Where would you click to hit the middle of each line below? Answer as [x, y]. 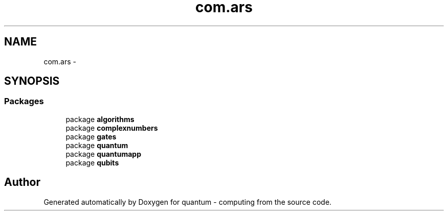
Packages [24, 101]
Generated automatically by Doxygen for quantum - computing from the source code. [188, 202]
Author [22, 182]
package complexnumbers [112, 128]
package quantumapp [103, 154]
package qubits [92, 162]
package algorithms [100, 119]
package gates [91, 136]
